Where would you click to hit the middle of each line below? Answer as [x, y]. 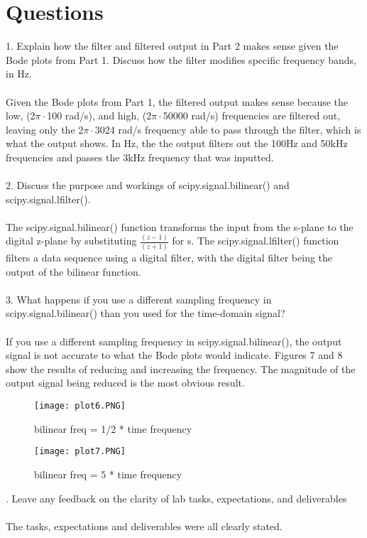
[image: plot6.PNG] [80, 406]
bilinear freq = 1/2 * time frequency [113, 428]
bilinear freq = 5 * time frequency [108, 474]
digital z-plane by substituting [71, 241]
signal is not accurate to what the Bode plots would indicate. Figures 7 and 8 [174, 355]
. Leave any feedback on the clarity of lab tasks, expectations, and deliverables [176, 498]
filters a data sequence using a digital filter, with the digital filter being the [169, 258]
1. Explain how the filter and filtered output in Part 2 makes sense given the [172, 46]
